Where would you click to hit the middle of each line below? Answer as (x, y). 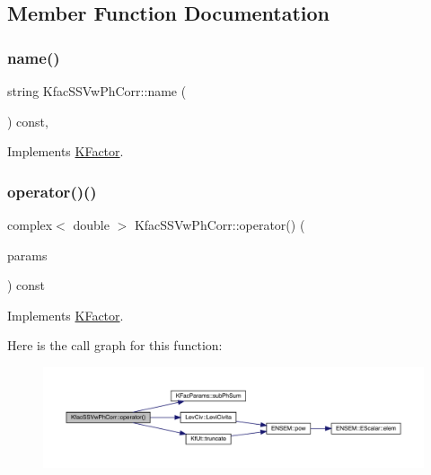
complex (30, 224)
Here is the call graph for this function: (115, 345)
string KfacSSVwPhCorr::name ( (97, 91)
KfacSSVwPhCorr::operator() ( (220, 224)
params (27, 255)
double (91, 224)
